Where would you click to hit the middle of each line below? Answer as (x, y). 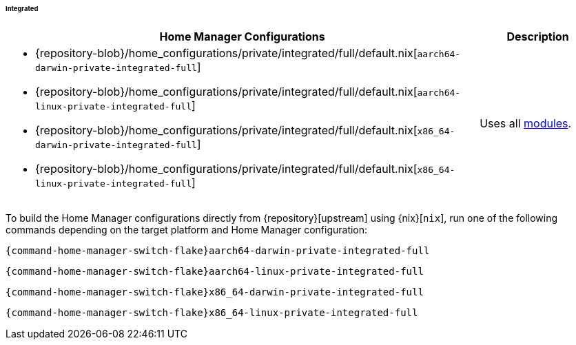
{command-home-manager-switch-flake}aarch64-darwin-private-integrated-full (218, 250)
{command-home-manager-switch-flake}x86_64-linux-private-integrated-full (212, 312)
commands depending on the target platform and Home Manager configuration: (187, 229)
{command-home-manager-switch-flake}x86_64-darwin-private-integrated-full (215, 292)
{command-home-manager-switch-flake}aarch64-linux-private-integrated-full (215, 271)
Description (538, 36)
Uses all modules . (526, 123)
